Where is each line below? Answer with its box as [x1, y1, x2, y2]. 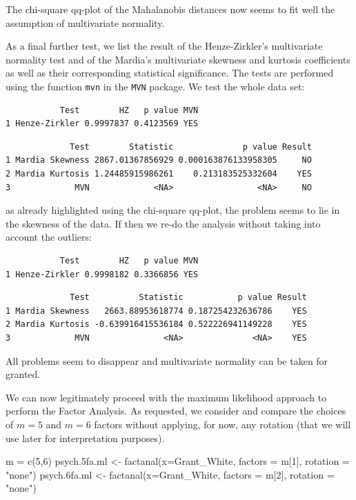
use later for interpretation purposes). [6, 430, 165, 445]
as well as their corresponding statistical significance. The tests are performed [6, 66, 334, 80]
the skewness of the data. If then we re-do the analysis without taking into [6, 216, 321, 230]
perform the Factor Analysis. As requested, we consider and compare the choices [6, 403, 346, 418]
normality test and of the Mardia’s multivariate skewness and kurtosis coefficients [6, 52, 350, 66]
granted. [6, 367, 41, 381]
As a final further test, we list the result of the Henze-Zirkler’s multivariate [6, 39, 323, 53]
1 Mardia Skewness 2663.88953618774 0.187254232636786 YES [6, 306, 307, 316]
